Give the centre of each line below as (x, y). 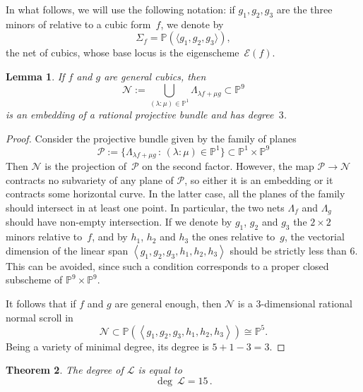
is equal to (160, 370)
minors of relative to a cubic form (78, 24)
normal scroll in (40, 317)
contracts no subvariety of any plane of (90, 179)
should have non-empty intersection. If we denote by (119, 222)
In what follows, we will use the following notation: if (120, 9)
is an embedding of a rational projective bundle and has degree (140, 115)
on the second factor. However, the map (228, 166)
